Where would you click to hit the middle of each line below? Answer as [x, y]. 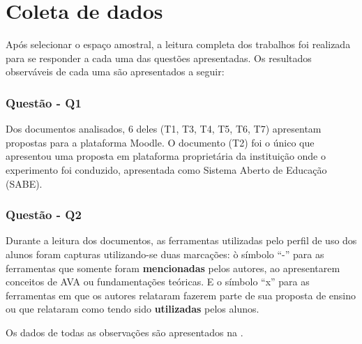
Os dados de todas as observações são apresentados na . [125, 332]
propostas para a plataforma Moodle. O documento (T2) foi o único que [160, 142]
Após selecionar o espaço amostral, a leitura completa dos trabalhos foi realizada [178, 44]
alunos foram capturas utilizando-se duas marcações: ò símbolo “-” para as [165, 254]
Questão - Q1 [44, 102]
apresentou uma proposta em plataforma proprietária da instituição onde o [166, 156]
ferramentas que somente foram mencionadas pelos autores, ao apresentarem [173, 268]
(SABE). [24, 183]
